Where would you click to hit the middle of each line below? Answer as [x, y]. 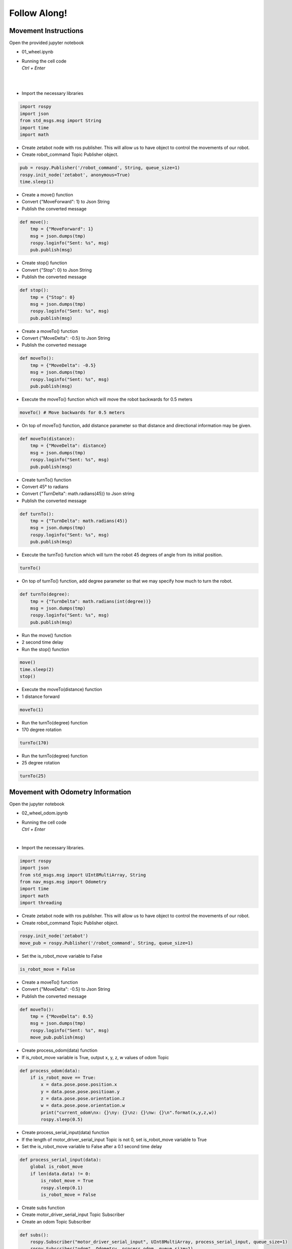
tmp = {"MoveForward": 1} [62, 229]
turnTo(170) [34, 743]
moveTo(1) [32, 710]
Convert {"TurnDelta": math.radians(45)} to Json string [78, 494]
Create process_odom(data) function [60, 1050]
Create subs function [43, 1208]
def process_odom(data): [50, 1071]
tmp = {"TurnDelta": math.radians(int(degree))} [91, 601]
